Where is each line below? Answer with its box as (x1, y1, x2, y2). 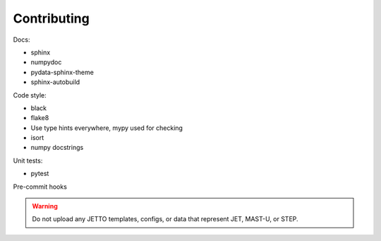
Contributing (13, 11, 90, 26)
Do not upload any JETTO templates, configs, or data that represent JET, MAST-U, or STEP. (32, 215, 299, 223)
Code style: (13, 90, 47, 99)
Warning (32, 202, 58, 211)
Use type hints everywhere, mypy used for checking (30, 124, 183, 132)
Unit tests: (13, 156, 43, 165)
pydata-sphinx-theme (30, 68, 95, 76)
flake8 (30, 114, 49, 122)
